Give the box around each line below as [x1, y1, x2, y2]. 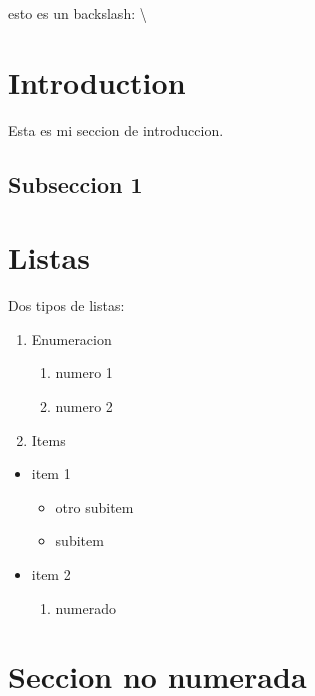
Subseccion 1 [8, 168, 143, 199]
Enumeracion [31, 328, 112, 349]
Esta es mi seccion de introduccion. [8, 119, 224, 140]
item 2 [31, 563, 71, 584]
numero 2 [55, 396, 113, 416]
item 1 [31, 463, 71, 484]
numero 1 [55, 362, 113, 383]
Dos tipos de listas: [8, 295, 125, 316]
